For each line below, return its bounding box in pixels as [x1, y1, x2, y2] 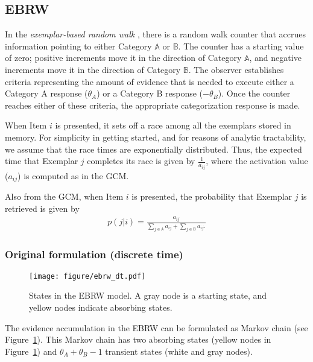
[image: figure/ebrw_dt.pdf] [29, 271, 146, 281]
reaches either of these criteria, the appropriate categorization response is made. [5, 98, 300, 111]
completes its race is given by [87, 154, 195, 167]
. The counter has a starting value [178, 39, 304, 52]
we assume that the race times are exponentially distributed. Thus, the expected [5, 142, 302, 155]
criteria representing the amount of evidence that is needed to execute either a [5, 75, 294, 87]
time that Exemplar [5, 154, 78, 167]
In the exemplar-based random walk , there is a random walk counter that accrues [5, 28, 306, 40]
